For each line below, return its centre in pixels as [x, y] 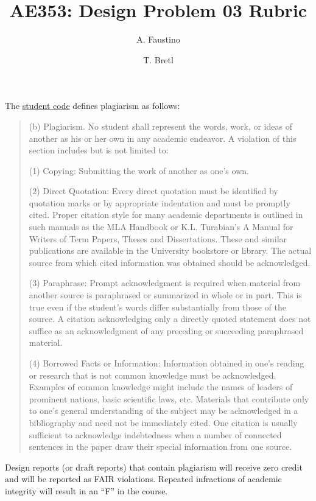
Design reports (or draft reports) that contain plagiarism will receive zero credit [154, 467]
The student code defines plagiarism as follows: [93, 106]
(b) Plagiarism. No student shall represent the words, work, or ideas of [160, 126]
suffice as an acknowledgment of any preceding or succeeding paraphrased [166, 330]
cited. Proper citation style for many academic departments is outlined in [166, 215]
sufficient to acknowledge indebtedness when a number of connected [155, 434]
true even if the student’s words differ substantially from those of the [157, 307]
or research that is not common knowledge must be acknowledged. [153, 375]
